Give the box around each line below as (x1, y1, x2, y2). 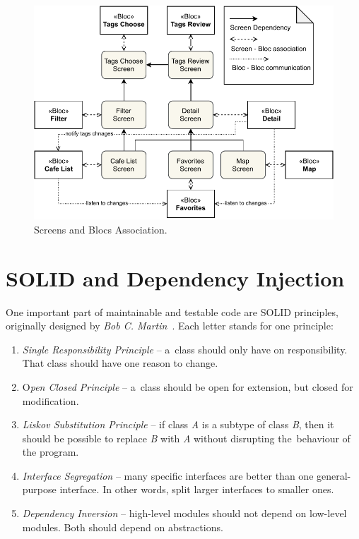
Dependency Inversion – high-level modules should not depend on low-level (22, 506, 347, 521)
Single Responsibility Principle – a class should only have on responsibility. (22, 341, 348, 356)
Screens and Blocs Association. (34, 222, 167, 236)
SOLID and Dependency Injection (6, 263, 345, 292)
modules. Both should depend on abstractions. (22, 519, 223, 534)
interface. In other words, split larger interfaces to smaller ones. (59, 482, 334, 497)
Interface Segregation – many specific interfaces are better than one (22, 468, 314, 483)
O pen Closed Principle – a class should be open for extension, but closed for (22, 379, 353, 394)
